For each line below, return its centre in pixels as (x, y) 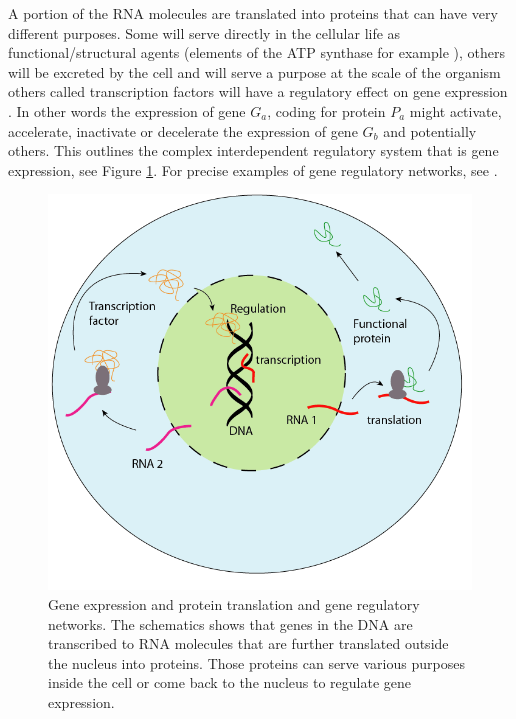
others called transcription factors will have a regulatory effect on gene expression (258, 91)
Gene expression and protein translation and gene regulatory (234, 603)
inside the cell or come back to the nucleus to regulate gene (230, 682)
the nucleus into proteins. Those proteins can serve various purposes (256, 662)
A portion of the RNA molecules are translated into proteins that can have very (253, 13)
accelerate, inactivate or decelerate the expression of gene (183, 130)
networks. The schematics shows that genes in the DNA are (230, 623)
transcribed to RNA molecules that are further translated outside (248, 643)
